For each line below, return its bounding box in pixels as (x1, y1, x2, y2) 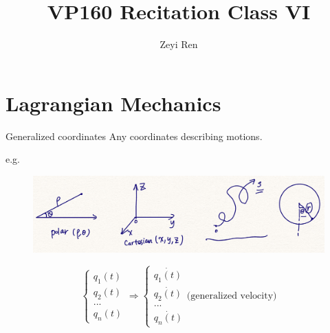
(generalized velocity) (186, 290, 277, 301)
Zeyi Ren (159, 37, 198, 51)
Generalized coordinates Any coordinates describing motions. (5, 128, 263, 143)
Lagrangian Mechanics (5, 89, 221, 117)
